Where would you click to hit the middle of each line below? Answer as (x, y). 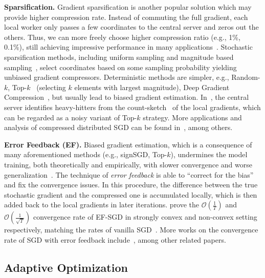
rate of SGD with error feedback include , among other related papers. (115, 239)
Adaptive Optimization (66, 267)
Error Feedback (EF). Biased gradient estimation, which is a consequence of (128, 144)
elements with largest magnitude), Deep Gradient (152, 87)
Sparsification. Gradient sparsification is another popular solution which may (128, 7)
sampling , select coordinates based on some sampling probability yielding (120, 67)
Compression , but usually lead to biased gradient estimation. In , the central (127, 97)
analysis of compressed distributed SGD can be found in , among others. (118, 127)
